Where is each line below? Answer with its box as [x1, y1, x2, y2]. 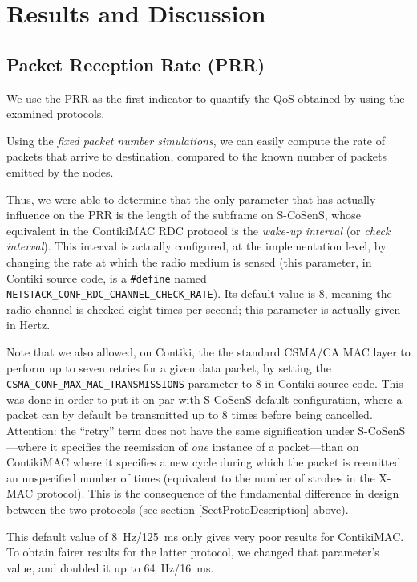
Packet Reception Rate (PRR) [6, 51, 265, 76]
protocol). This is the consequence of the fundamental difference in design [36, 485, 399, 502]
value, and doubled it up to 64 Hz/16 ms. [6, 559, 214, 576]
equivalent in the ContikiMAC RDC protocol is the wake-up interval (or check [6, 222, 391, 238]
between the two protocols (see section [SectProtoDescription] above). [6, 501, 349, 518]
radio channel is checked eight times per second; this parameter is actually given [6, 300, 401, 317]
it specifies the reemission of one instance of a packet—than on [50, 438, 359, 454]
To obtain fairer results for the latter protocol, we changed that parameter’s [6, 543, 379, 560]
